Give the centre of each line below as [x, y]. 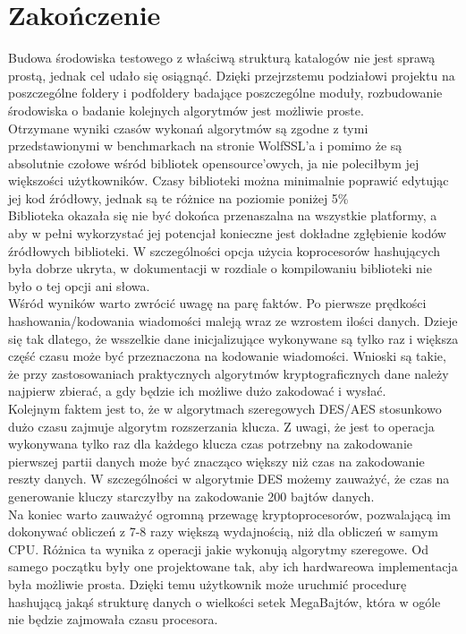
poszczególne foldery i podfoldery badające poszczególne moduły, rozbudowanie [225, 93]
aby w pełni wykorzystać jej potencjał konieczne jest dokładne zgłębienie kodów [227, 233]
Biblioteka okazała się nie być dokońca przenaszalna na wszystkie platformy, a [223, 215]
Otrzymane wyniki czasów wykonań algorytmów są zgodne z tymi [188, 128]
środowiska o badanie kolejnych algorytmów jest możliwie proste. [186, 110]
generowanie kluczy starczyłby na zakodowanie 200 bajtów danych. [191, 496]
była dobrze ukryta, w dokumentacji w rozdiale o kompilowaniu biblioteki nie [220, 268]
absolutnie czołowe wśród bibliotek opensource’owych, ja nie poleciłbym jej [214, 163]
